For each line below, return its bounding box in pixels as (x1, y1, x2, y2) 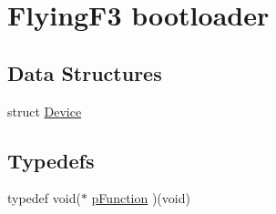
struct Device (7, 101, 82, 120)
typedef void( (7, 189, 81, 208)
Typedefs (7, 146, 95, 174)
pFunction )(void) (91, 189, 190, 208)
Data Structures (7, 58, 162, 87)
